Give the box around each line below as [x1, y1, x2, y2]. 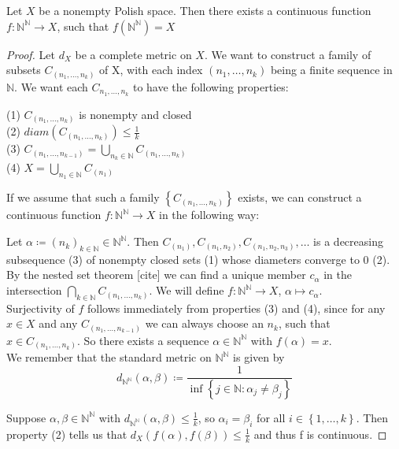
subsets [6, 61, 41, 78]
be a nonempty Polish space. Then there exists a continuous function [39, 2, 371, 18]
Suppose [6, 409, 46, 425]
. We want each [14, 78, 88, 95]
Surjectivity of [6, 299, 75, 316]
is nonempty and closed [79, 106, 192, 122]
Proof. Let [6, 46, 55, 62]
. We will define [149, 282, 224, 299]
